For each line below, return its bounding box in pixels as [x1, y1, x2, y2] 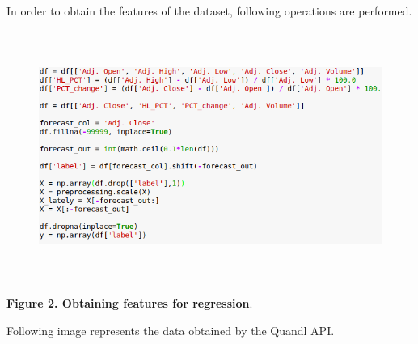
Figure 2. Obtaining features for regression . [6, 295, 253, 312]
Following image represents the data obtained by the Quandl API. [6, 321, 335, 338]
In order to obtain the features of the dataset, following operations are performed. [6, 2, 412, 19]
